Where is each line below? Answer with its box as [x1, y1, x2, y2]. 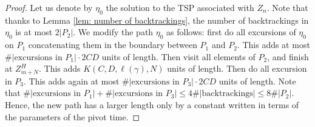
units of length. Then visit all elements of [101, 50, 256, 63]
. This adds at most [237, 38, 310, 51]
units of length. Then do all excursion [167, 62, 307, 75]
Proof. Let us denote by [5, 1, 93, 13]
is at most [15, 26, 53, 38]
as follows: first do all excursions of [166, 26, 296, 38]
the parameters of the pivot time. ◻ [5, 110, 140, 123]
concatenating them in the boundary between [28, 38, 197, 51]
